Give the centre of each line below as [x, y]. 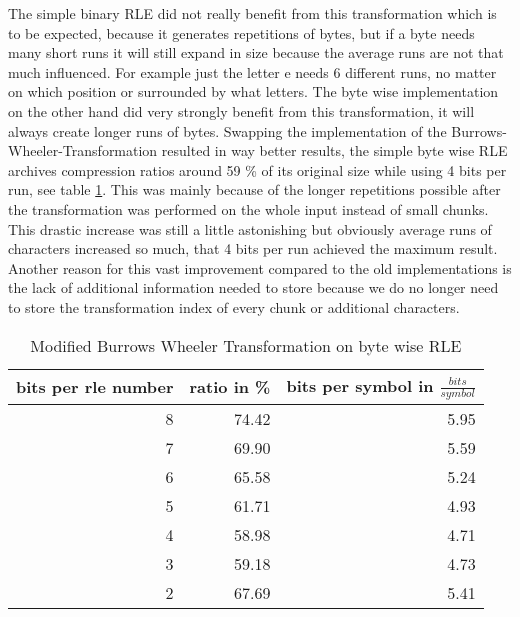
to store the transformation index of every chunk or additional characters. [234, 306]
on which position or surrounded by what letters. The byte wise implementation [253, 91]
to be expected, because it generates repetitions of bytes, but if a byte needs [241, 32]
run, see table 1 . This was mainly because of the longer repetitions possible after [254, 189]
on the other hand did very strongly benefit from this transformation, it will [241, 110]
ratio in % [230, 387]
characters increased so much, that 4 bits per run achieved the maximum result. [253, 248]
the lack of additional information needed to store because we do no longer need [253, 287]
